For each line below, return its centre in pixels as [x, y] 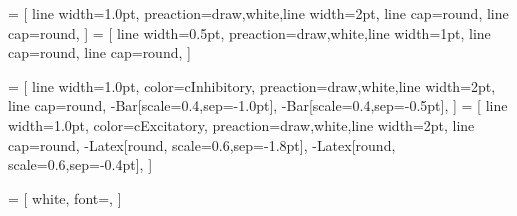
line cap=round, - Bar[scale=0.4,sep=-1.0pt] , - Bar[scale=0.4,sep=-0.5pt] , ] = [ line [258, 105]
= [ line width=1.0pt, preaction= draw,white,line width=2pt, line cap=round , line [258, 13]
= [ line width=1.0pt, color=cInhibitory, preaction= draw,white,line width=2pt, [252, 85]
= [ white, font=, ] [65, 197]
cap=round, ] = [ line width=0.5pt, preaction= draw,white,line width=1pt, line [249, 32]
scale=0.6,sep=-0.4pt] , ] [80, 164]
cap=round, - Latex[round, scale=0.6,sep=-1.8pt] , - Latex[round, [202, 144]
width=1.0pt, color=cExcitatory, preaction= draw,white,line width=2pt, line [241, 124]
